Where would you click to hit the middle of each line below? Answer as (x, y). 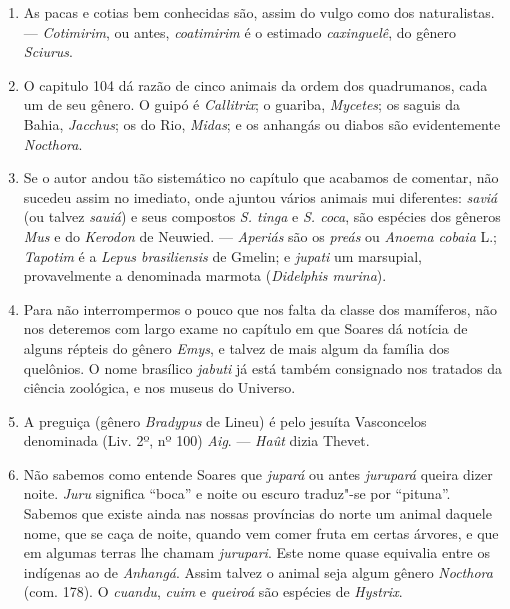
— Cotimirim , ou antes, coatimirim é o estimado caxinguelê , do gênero (239, 31)
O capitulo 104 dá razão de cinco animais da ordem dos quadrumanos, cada (255, 84)
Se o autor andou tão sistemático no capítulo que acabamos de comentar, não (261, 177)
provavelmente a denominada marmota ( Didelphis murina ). (205, 275)
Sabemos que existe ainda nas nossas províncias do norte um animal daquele (257, 513)
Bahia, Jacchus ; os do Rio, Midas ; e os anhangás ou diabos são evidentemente (262, 123)
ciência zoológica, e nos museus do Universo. (159, 387)
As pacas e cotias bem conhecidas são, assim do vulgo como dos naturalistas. (259, 12)
